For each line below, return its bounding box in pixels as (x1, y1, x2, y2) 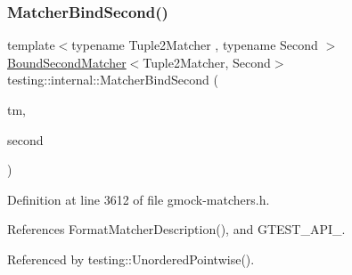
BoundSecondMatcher (7, 53, 127, 71)
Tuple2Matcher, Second (143, 53, 271, 71)
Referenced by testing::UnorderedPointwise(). (7, 249, 255, 268)
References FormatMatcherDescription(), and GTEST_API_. (7, 220, 346, 239)
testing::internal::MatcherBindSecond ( (7, 70, 218, 89)
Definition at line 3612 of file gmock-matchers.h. (7, 190, 270, 208)
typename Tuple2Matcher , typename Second (71, 36, 318, 54)
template (7, 36, 55, 54)
